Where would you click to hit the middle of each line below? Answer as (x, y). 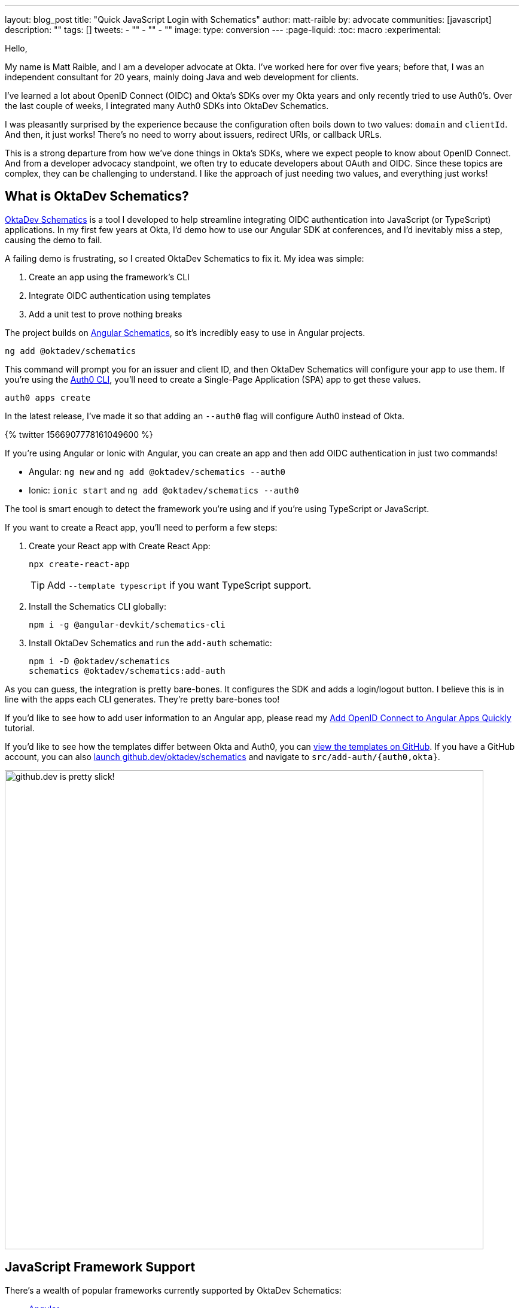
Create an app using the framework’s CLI (109, 277)
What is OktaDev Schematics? (97, 196)
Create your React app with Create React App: (120, 546)
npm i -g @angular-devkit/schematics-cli (127, 624)
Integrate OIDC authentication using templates (120, 295)
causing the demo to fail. (54, 240)
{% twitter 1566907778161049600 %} (79, 434)
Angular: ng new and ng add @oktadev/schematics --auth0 (157, 471)
